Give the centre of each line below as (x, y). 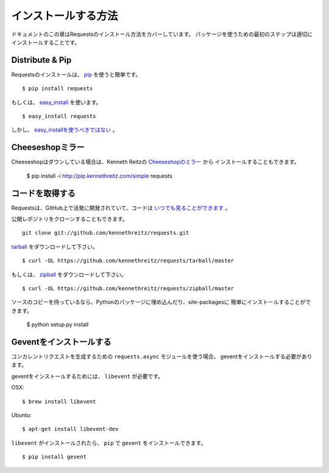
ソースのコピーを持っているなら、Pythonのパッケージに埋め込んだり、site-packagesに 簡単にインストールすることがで (161, 302)
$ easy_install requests (59, 116)
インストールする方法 (65, 16)
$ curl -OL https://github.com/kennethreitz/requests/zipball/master (128, 288)
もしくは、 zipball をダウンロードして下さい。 (69, 274)
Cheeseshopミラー (48, 147)
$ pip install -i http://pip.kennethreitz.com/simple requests (100, 176)
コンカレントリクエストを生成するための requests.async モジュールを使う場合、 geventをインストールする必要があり (162, 357)
